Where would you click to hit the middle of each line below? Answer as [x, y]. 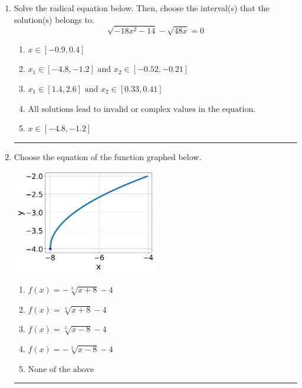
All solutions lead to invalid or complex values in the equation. [142, 109]
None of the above [61, 369]
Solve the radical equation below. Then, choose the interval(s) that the [142, 8]
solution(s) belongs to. [54, 19]
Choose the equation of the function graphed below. [108, 156]
